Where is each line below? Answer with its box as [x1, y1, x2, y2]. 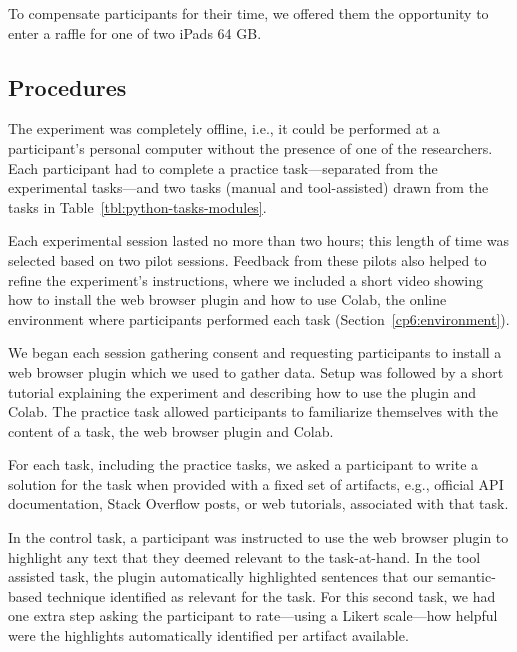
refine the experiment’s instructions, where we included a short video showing [8, 269, 484, 290]
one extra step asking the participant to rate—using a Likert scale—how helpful [8, 605, 498, 626]
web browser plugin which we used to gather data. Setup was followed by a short [8, 361, 504, 382]
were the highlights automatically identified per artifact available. [8, 625, 409, 646]
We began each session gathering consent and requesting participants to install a [8, 342, 502, 363]
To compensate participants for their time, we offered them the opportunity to [8, 3, 489, 23]
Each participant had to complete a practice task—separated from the [8, 157, 438, 178]
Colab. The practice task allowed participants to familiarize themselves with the [8, 401, 498, 422]
